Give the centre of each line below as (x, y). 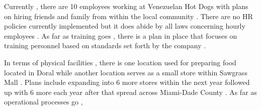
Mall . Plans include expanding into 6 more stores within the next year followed (127, 82)
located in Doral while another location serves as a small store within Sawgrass (126, 72)
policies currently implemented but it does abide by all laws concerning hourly (125, 26)
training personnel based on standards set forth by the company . (105, 45)
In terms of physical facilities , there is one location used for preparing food (120, 62)
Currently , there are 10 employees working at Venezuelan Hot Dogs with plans (126, 6)
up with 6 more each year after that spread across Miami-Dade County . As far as (130, 92)
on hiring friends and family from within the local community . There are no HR (128, 16)
